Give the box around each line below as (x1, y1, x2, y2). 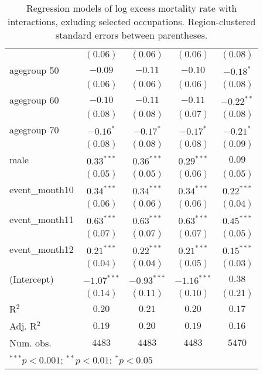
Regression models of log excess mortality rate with (26, 1, 237, 15)
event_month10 (9, 183, 74, 196)
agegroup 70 (9, 123, 59, 136)
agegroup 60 (9, 93, 59, 107)
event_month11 (9, 212, 74, 226)
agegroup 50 (9, 63, 59, 77)
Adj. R (9, 319, 37, 332)
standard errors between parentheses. (56, 28, 208, 42)
